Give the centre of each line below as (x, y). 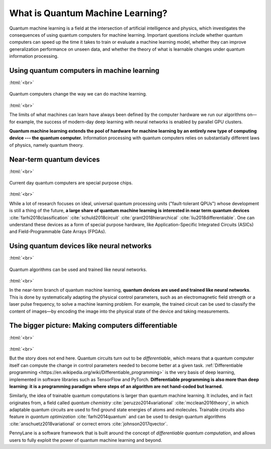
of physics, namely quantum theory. (46, 145)
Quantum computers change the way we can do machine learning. (78, 94)
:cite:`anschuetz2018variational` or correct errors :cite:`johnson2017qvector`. (89, 424)
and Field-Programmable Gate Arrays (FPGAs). (58, 232)
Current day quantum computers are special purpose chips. (71, 183)
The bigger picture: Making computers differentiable (93, 326)
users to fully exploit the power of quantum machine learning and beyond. (86, 440)
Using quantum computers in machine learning (84, 70)
